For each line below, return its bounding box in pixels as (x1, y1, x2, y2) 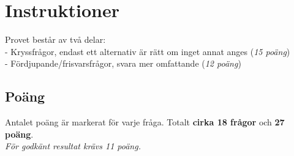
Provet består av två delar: (5, 33, 106, 46)
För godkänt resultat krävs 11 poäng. (5, 139, 141, 152)
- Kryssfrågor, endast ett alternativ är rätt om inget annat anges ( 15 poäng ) (5, 45, 290, 58)
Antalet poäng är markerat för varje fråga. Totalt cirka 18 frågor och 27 (5, 116, 285, 128)
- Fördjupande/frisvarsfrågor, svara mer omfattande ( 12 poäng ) (5, 57, 241, 70)
